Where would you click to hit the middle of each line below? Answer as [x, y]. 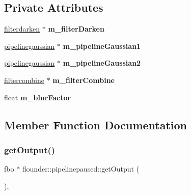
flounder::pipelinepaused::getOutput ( [81, 169]
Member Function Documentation [96, 124]
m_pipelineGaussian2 [102, 63]
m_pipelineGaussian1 [102, 46]
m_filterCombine [84, 80]
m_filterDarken [76, 29]
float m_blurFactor [38, 97]
